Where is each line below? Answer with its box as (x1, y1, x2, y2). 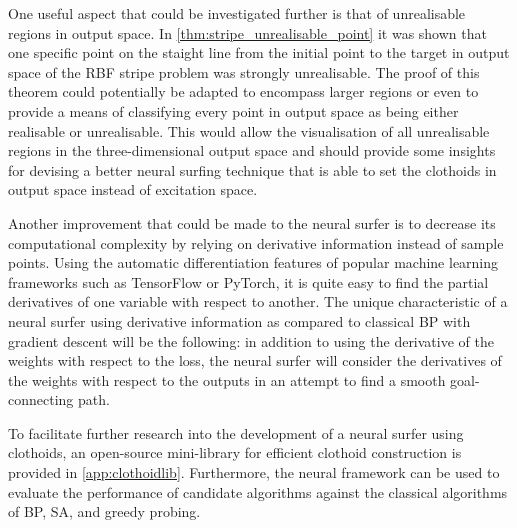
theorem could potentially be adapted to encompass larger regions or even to (8, 81, 479, 102)
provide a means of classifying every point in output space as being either (8, 100, 459, 121)
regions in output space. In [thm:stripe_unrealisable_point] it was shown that (8, 22, 487, 43)
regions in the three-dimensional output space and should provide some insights (8, 140, 496, 161)
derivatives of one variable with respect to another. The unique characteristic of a (8, 291, 508, 312)
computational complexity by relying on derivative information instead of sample (8, 232, 504, 253)
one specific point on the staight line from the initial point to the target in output (8, 42, 510, 63)
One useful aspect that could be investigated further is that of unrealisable (8, 3, 466, 23)
